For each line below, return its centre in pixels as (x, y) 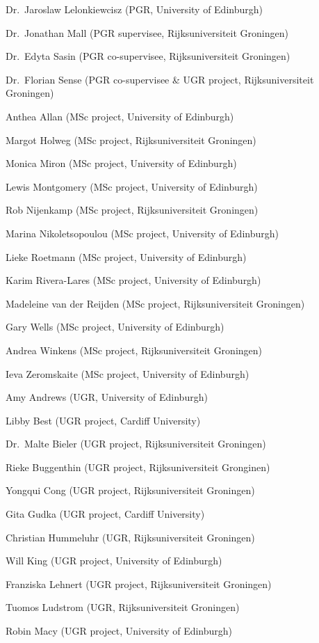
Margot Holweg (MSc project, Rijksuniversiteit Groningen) (131, 140)
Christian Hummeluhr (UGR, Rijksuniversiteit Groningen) (130, 537)
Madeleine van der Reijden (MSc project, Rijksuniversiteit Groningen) (155, 303)
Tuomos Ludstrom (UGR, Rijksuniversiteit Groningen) (123, 607)
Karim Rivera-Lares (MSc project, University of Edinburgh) (133, 280)
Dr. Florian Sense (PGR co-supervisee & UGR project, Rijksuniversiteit (160, 79)
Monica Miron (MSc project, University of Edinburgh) (121, 163)
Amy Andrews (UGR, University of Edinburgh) (107, 397)
